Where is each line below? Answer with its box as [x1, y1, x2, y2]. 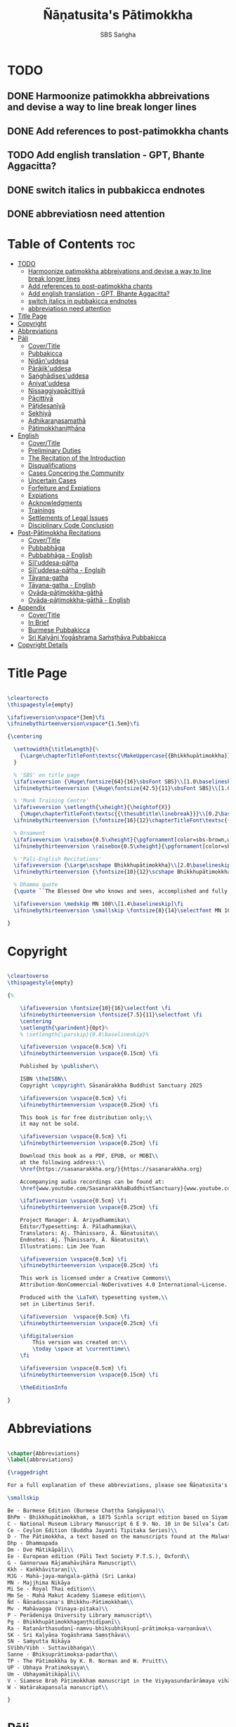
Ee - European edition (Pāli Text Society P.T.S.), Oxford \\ [7, 1553, 190, 1560]
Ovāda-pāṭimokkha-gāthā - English [27, 595, 131, 604]
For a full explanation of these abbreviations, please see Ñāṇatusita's [7, 1481, 228, 1489]
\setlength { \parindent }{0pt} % [20, 1024, 109, 1031]
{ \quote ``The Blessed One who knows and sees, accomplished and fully [13, 888, 228, 895]
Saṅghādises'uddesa [27, 371, 89, 380]
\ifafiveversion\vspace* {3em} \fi [7, 714, 105, 721]
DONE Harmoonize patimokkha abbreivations [7, 90, 210, 102]
